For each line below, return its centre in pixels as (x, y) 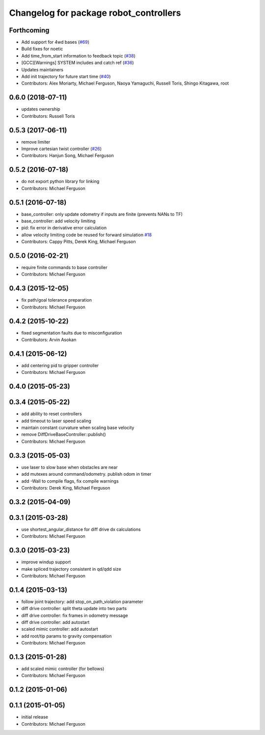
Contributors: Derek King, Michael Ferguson (66, 488)
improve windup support (46, 562)
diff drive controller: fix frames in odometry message (75, 615)
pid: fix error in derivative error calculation (64, 228)
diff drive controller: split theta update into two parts (74, 609)
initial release (35, 717)
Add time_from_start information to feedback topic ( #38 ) (79, 56)
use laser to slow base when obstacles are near (69, 467)
